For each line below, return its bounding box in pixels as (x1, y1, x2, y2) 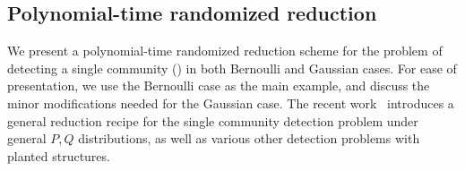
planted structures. (7, 146, 110, 165)
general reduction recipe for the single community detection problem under (7, 111, 418, 130)
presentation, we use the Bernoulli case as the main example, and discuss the (7, 76, 430, 95)
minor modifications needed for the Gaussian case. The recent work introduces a (7, 93, 454, 112)
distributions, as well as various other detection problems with (78, 129, 420, 148)
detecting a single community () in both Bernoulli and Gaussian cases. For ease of (7, 58, 457, 77)
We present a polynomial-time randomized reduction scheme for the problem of (7, 41, 443, 60)
